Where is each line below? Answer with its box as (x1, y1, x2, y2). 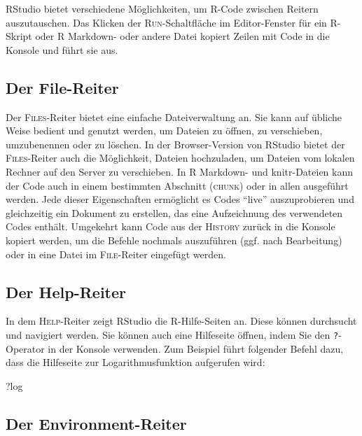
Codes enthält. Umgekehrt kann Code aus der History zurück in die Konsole (6, 219, 335, 234)
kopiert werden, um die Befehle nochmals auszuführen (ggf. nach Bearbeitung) (6, 232, 342, 247)
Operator (6, 341, 45, 356)
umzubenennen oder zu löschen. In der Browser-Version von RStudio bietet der (6, 136, 345, 151)
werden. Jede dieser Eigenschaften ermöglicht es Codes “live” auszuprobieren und (6, 192, 354, 206)
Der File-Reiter (6, 76, 119, 98)
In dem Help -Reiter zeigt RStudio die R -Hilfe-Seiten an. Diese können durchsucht (6, 314, 357, 328)
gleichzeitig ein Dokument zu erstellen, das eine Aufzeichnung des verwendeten (6, 205, 343, 220)
